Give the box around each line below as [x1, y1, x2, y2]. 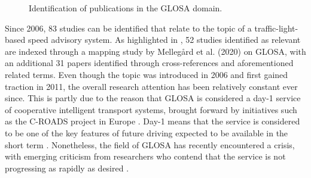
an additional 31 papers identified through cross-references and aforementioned [5, 57, 294, 69]
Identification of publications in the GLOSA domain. [29, 2, 222, 14]
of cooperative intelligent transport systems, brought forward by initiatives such [5, 103, 297, 115]
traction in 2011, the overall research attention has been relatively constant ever [5, 80, 298, 92]
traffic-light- [254, 21, 298, 34]
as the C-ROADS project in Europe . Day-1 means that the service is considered [5, 115, 300, 127]
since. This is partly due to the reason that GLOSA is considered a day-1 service [5, 92, 301, 104]
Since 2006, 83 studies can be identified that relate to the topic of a [5, 21, 252, 34]
